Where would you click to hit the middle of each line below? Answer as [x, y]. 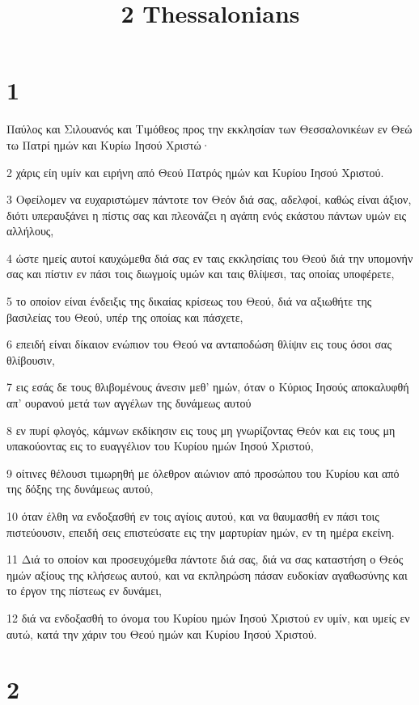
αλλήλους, [30, 231]
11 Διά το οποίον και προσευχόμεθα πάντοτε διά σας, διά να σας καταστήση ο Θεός [205, 559]
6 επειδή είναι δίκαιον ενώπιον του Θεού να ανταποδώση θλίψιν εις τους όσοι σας [199, 344]
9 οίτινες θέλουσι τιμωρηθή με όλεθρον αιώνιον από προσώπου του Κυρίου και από [203, 473]
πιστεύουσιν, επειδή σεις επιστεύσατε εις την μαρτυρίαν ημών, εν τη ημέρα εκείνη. [201, 532]
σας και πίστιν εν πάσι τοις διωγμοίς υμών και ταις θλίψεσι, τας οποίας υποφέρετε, [201, 274]
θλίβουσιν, [31, 359]
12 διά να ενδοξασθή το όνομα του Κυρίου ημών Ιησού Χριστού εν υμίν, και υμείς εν [208, 617]
